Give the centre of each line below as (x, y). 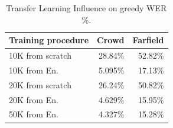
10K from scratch (40, 55)
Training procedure (49, 40)
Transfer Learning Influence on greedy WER (86, 8)
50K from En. (34, 114)
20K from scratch (40, 84)
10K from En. (34, 70)
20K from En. (34, 99)
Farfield (148, 40)
